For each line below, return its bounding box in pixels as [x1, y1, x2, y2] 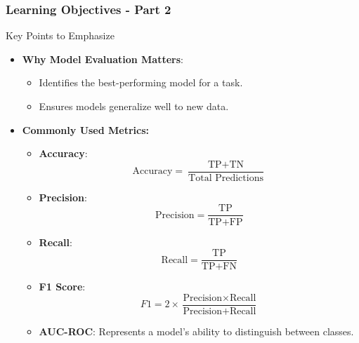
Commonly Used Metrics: [22, 122, 150, 137]
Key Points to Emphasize [6, 28, 115, 43]
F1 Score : [39, 279, 86, 294]
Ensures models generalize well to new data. [39, 99, 229, 113]
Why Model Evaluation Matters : [22, 51, 183, 66]
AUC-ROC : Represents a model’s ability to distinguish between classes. [39, 323, 354, 338]
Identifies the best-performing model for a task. [39, 75, 243, 90]
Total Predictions [188, 173, 263, 183]
